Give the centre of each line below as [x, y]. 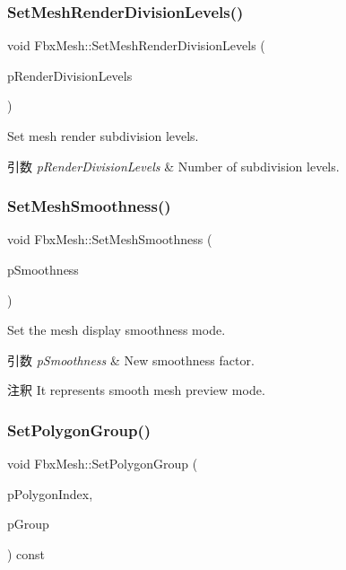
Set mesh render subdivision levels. [103, 136]
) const [26, 553]
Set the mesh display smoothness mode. [117, 330]
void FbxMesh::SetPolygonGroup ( [103, 464]
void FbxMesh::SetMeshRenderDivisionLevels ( [136, 45]
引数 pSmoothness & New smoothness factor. [131, 360]
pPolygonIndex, [50, 493]
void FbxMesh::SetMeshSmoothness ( [110, 239]
